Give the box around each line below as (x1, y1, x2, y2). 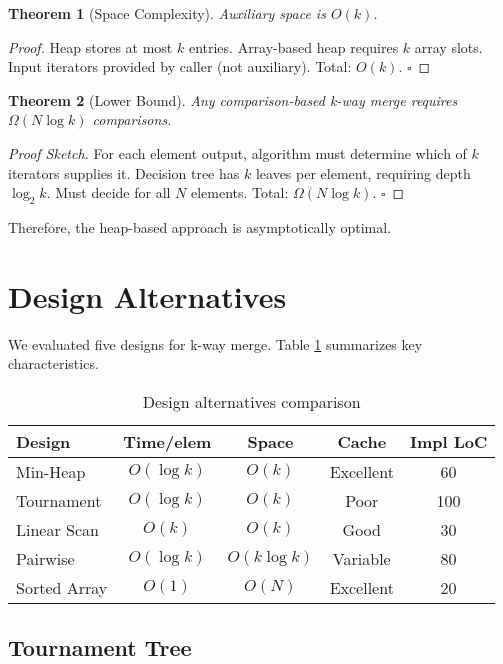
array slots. (414, 36, 483, 57)
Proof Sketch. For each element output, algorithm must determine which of (8, 142, 467, 163)
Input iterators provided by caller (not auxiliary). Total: (8, 56, 352, 77)
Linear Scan (16, 517, 99, 541)
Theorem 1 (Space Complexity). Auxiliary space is (8, 3, 326, 23)
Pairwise (16, 546, 75, 570)
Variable (332, 546, 391, 570)
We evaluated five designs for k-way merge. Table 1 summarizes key (8, 333, 423, 354)
